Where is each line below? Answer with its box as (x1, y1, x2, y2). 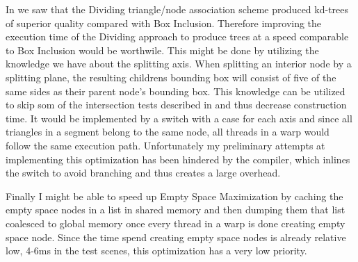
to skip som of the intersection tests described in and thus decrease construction (6, 97, 347, 112)
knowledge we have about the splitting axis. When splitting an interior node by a (6, 56, 352, 71)
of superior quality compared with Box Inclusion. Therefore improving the (6, 15, 322, 30)
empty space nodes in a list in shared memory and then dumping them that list (6, 202, 345, 217)
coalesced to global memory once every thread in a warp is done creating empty (6, 215, 345, 230)
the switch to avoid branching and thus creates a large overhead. (6, 165, 281, 180)
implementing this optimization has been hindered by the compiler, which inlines (6, 152, 350, 166)
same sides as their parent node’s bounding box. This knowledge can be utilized (6, 83, 345, 98)
